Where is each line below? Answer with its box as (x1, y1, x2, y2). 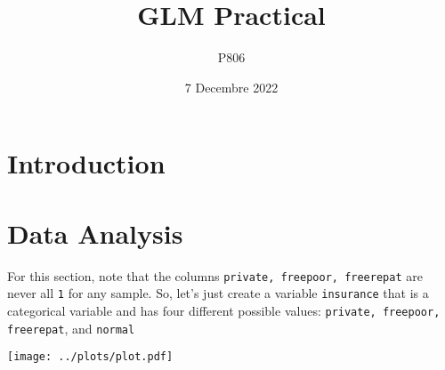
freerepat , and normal (7, 318, 135, 337)
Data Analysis (7, 214, 183, 251)
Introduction (7, 145, 166, 181)
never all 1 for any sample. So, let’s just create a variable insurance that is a (7, 284, 429, 302)
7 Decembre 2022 (184, 77, 279, 96)
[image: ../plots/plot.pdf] (7, 350, 174, 364)
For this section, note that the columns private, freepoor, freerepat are (7, 266, 423, 285)
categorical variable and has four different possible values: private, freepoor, (7, 301, 441, 319)
